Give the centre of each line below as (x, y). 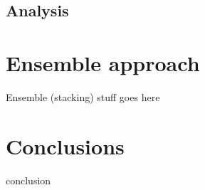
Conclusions (65, 146)
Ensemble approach (103, 62)
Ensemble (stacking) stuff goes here (83, 96)
